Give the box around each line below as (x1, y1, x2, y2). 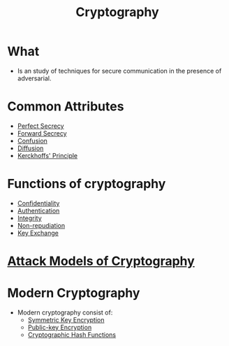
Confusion (17, 136, 47, 145)
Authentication (17, 206, 60, 215)
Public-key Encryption (27, 323, 92, 331)
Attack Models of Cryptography (7, 253, 195, 269)
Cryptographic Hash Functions (27, 330, 117, 339)
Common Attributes (7, 99, 124, 115)
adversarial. (17, 74, 52, 82)
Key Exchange (17, 229, 59, 237)
